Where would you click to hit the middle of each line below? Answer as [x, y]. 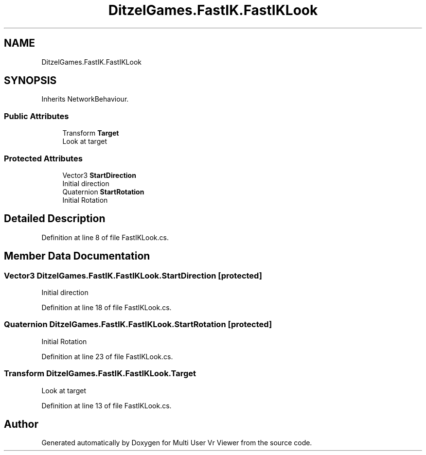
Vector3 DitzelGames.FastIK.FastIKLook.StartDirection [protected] [133, 275]
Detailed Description [55, 219]
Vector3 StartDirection [99, 175]
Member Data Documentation [77, 256]
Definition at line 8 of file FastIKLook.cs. [105, 237]
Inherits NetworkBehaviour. [85, 99]
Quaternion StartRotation [103, 192]
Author [21, 424]
